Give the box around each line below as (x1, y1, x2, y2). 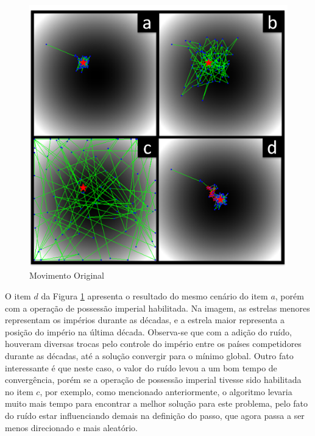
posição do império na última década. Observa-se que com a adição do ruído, (5, 325, 292, 338)
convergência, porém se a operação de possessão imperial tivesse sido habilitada (5, 373, 302, 386)
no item (5, 385, 34, 398)
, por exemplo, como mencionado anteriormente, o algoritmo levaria (40, 385, 292, 398)
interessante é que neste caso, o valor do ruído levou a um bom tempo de (5, 361, 277, 374)
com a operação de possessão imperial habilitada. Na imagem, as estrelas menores (5, 301, 310, 314)
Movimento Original (29, 269, 104, 282)
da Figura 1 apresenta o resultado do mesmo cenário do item (41, 290, 268, 302)
